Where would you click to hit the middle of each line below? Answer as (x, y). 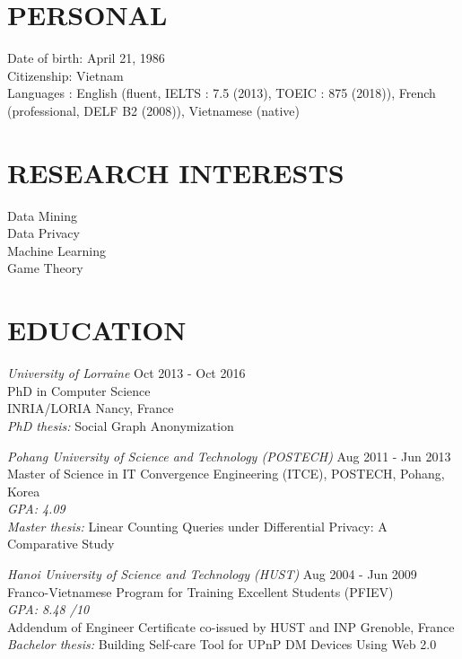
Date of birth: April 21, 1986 (86, 58)
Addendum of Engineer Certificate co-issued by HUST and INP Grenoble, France (231, 626)
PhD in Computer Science (79, 390)
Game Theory (45, 268)
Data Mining (42, 215)
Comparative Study (61, 544)
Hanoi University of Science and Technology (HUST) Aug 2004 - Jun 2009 (212, 574)
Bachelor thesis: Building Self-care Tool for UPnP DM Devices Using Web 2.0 (222, 644)
